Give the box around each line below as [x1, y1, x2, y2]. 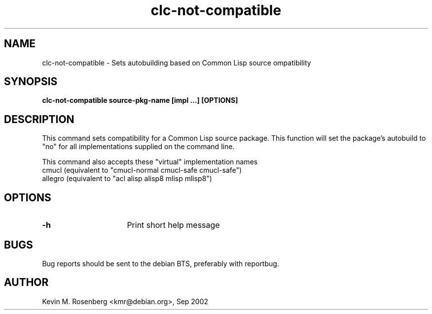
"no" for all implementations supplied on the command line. [42, 142, 235, 151]
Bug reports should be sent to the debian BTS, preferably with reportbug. [42, 259, 279, 268]
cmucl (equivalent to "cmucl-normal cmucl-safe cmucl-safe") [42, 166, 242, 175]
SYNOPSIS [4, 75, 58, 88]
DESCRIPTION [4, 113, 74, 126]
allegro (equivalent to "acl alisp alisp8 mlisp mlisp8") [42, 174, 212, 183]
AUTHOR [4, 276, 49, 289]
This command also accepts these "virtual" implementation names [42, 157, 258, 166]
